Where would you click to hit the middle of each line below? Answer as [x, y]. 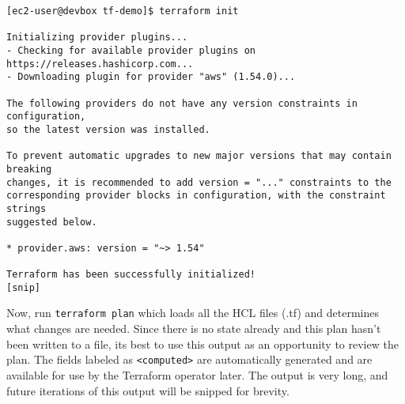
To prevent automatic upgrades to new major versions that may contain [199, 156]
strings [26, 208]
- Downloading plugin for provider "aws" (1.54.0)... [151, 77]
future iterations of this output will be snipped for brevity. [148, 390]
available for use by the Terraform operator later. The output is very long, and [197, 374]
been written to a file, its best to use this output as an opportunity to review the [202, 344]
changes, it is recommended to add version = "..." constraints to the [199, 182]
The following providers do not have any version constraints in [182, 103]
